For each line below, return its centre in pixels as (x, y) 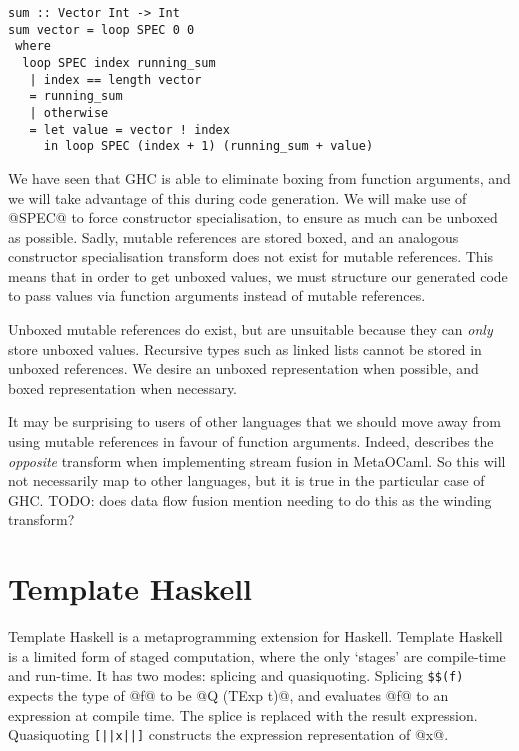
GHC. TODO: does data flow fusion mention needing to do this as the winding (250, 499)
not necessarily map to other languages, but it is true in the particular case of (246, 480)
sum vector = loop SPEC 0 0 (101, 29)
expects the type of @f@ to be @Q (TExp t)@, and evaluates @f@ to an (228, 694)
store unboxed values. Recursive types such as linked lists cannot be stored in (245, 348)
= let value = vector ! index (129, 129)
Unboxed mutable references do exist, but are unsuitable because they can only (250, 329)
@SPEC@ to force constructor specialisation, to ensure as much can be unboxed (253, 217)
